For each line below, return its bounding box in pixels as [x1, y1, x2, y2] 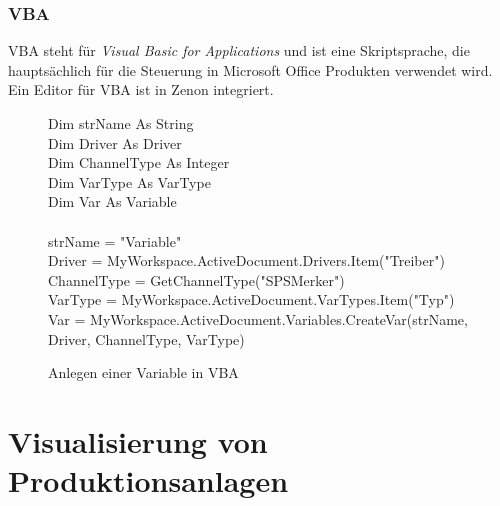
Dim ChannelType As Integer [48, 152, 230, 173]
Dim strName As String [48, 113, 194, 133]
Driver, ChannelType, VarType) [48, 328, 245, 349]
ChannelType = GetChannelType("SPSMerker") [48, 269, 345, 290]
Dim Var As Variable [48, 191, 177, 212]
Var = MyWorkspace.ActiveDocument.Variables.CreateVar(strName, [48, 308, 468, 329]
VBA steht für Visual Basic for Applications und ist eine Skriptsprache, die [8, 40, 470, 61]
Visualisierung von [8, 420, 268, 461]
